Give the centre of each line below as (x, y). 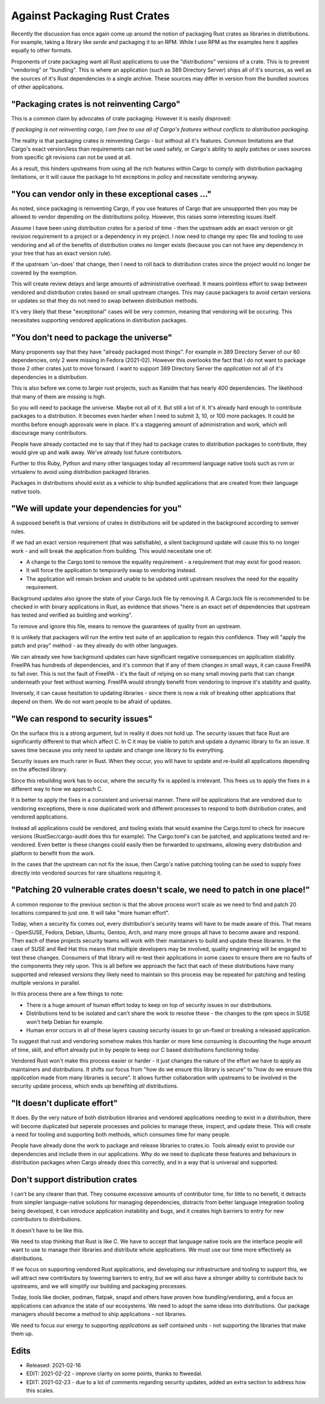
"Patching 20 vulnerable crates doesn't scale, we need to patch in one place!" (160, 890)
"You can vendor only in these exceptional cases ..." (111, 194)
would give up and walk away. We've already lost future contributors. (97, 452)
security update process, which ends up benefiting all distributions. (95, 1086)
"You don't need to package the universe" (92, 337)
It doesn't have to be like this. (48, 1230)
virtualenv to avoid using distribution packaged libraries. (81, 472)
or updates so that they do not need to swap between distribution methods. (105, 301)
